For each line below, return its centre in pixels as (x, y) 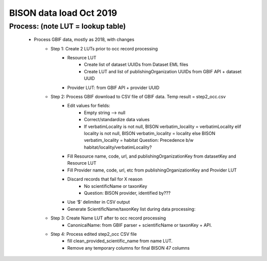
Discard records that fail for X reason (105, 179)
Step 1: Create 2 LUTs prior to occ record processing (104, 48)
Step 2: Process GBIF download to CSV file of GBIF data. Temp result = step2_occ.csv (138, 96)
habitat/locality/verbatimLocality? (118, 147)
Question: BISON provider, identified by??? (127, 193)
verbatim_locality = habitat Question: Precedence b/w (139, 140)
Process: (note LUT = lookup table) (67, 26)
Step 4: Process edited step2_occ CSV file (94, 234)
